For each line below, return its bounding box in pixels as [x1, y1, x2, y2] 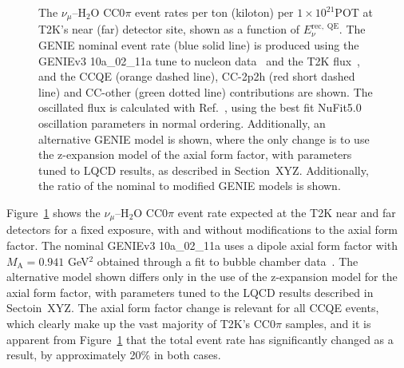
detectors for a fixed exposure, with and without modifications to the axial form [6, 221, 398, 238]
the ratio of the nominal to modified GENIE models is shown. [38, 177, 341, 194]
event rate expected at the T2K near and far [177, 204, 396, 220]
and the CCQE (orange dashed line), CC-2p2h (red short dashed [38, 68, 355, 85]
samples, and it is [285, 315, 371, 331]
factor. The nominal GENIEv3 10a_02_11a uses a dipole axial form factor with [6, 237, 398, 254]
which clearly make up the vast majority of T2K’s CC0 [6, 315, 275, 331]
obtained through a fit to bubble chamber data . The [97, 252, 358, 269]
